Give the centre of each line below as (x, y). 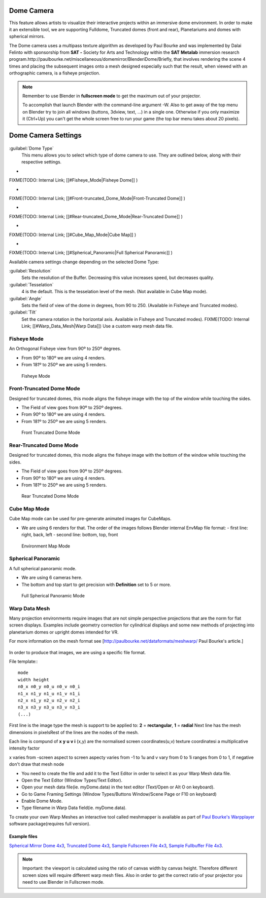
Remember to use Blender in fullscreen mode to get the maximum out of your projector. (112, 96)
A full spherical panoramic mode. (43, 568)
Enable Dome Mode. (42, 801)
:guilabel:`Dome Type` (32, 148)
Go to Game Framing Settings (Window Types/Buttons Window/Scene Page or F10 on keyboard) (119, 794)
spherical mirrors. (27, 37)
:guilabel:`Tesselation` (31, 284)
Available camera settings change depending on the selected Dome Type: (84, 262)
